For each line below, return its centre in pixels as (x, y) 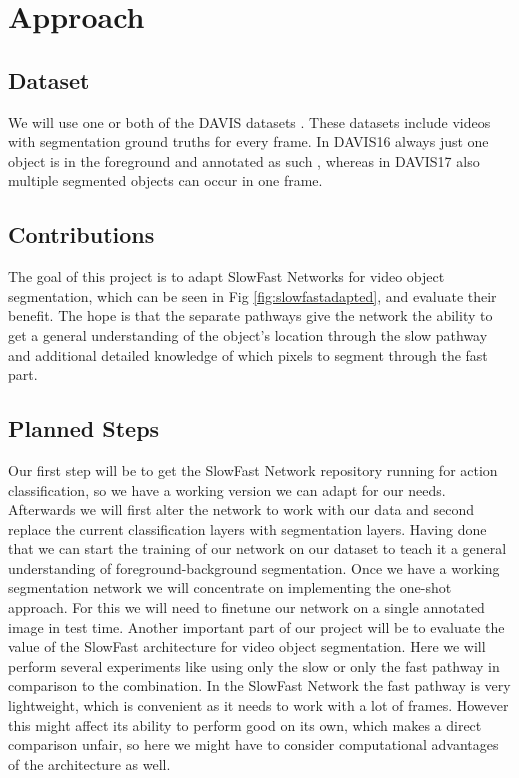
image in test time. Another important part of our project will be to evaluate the (256, 626)
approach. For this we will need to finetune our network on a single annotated (246, 607)
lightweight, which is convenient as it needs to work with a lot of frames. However (258, 705)
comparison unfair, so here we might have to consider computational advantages (253, 744)
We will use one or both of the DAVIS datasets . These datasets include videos (249, 121)
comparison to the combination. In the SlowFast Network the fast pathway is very (259, 685)
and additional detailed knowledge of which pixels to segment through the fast (248, 354)
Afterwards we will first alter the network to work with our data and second (241, 509)
